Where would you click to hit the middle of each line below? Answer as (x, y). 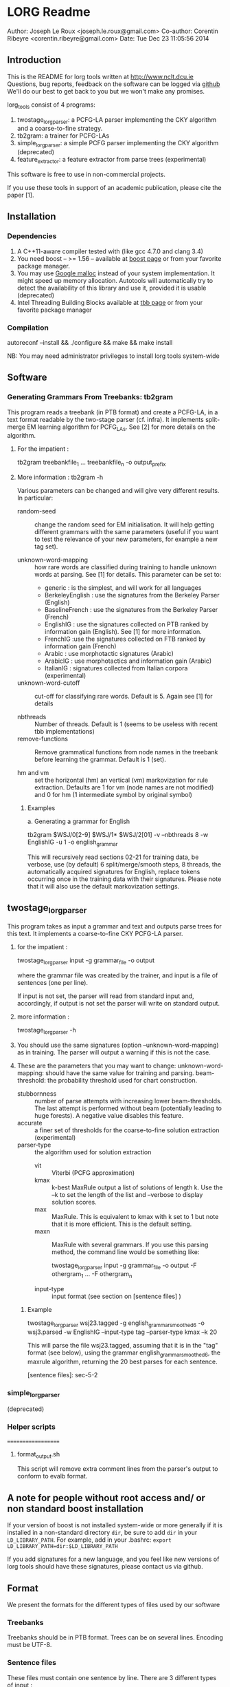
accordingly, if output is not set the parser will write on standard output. (118, 1003)
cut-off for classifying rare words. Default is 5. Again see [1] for (123, 697)
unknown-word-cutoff (48, 683)
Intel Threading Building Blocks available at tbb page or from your (110, 302)
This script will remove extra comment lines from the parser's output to (117, 1469)
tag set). (46, 547)
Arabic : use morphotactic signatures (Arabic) (109, 654)
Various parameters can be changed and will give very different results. (118, 491)
